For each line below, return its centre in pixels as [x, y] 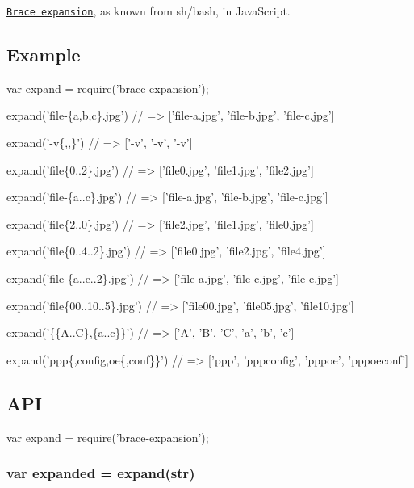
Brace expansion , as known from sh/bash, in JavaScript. [148, 11]
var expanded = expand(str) [101, 473]
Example [44, 55]
